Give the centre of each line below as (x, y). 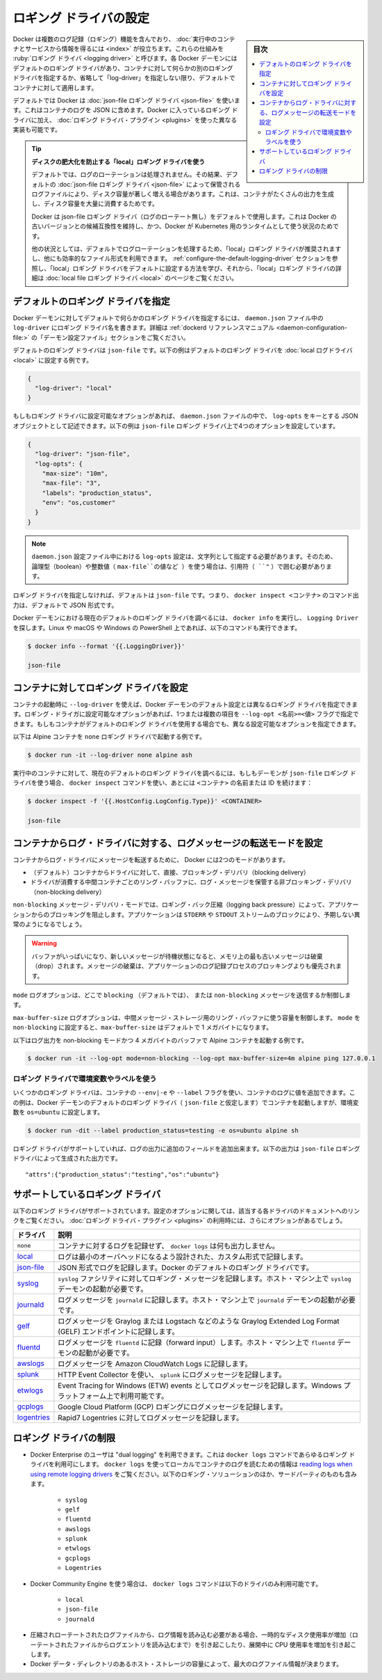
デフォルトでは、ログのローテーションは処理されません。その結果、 (129, 175)
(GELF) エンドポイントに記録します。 (118, 1332)
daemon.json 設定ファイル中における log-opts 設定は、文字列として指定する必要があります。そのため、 (184, 556)
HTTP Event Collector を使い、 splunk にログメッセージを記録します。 (172, 1375)
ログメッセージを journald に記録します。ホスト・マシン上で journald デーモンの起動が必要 (207, 1300)
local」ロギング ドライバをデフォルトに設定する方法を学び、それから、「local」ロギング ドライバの (194, 268)
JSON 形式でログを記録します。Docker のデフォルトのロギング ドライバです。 (186, 1268)
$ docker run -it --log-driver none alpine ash (110, 755)
